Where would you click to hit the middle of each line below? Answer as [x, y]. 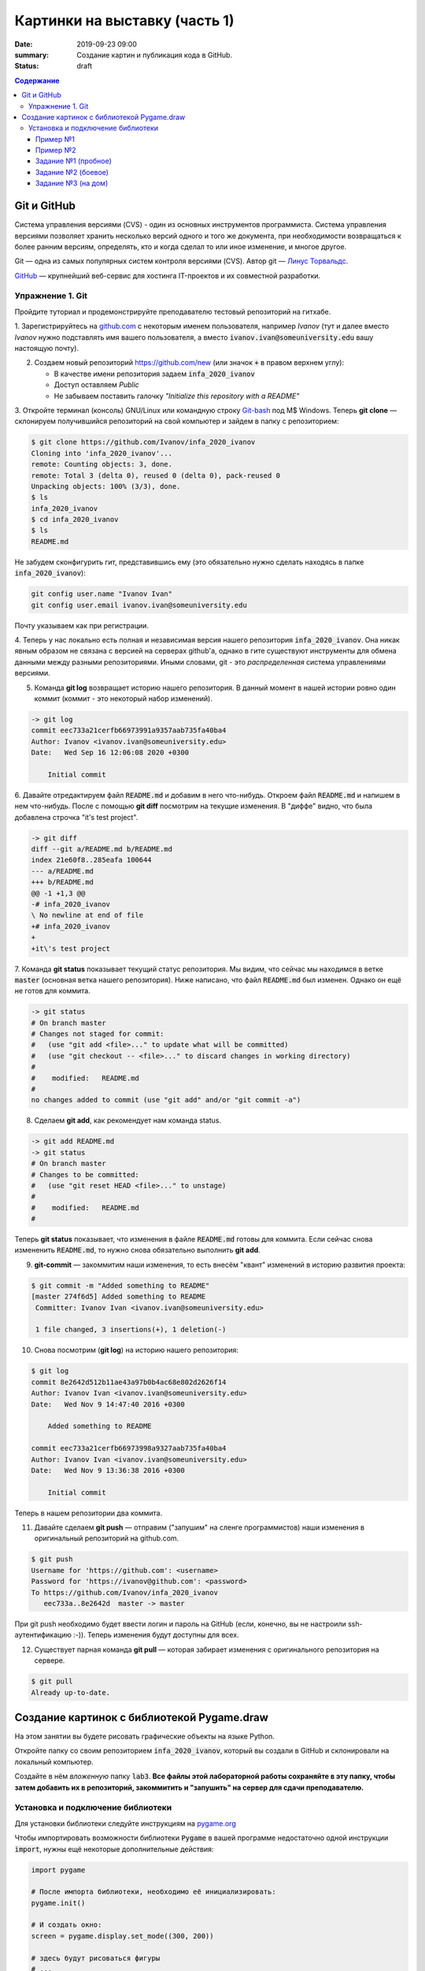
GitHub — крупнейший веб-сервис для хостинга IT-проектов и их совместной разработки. [168, 275]
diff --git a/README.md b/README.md [102, 849]
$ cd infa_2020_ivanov [75, 520]
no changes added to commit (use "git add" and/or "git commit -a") [166, 1100]
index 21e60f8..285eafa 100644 [92, 860]
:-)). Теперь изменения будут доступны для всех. [156, 1635]
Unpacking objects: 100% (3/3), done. [106, 486]
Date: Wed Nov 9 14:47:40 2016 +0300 [108, 1404]
